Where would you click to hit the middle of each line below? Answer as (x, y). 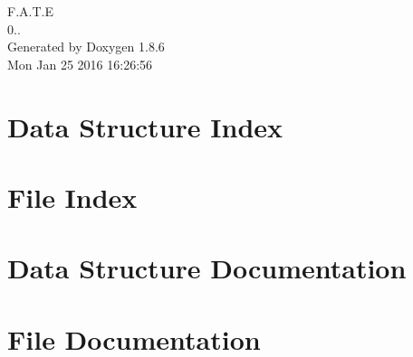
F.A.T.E (30, 11)
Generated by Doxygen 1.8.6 (86, 47)
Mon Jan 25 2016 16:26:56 (80, 64)
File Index (72, 197)
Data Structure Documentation (207, 268)
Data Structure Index (145, 126)
